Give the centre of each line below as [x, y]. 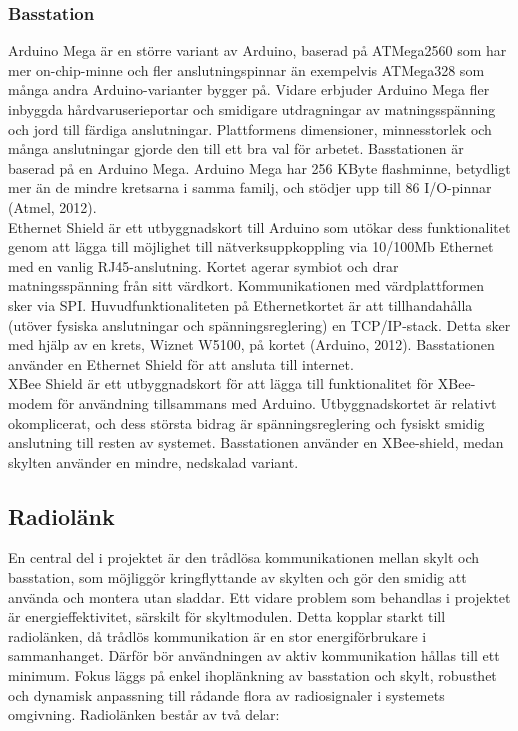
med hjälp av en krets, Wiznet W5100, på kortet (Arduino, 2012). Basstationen [251, 344]
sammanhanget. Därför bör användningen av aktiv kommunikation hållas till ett [254, 655]
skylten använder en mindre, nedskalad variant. [153, 461]
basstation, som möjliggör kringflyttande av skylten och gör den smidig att [237, 577]
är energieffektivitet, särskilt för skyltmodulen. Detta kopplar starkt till [227, 616]
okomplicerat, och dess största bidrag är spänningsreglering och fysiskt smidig [246, 422]
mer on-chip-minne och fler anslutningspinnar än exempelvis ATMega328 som [246, 69]
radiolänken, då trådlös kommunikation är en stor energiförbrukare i [217, 635]
